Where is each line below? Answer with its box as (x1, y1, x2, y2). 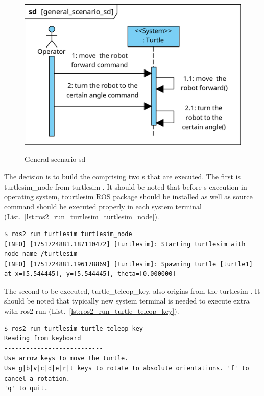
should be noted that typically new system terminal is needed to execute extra (4, 295, 250, 306)
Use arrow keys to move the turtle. (4, 355, 129, 362)
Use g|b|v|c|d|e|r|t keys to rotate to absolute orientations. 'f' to (4, 365, 249, 372)
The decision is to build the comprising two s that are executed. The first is (4, 171, 241, 181)
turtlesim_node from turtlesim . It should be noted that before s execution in (4, 181, 247, 192)
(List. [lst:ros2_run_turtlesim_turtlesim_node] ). (4, 211, 159, 222)
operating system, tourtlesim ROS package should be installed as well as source (4, 191, 253, 202)
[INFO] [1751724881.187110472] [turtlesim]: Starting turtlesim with (4, 240, 246, 248)
